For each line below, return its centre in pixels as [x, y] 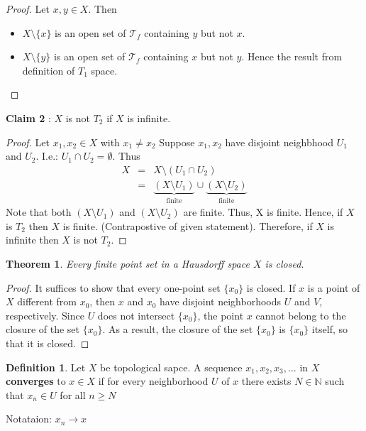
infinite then [32, 240]
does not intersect [136, 315]
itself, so [330, 329]
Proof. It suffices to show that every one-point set [113, 287]
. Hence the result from [292, 56]
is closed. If [271, 287]
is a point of [334, 287]
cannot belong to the [301, 315]
